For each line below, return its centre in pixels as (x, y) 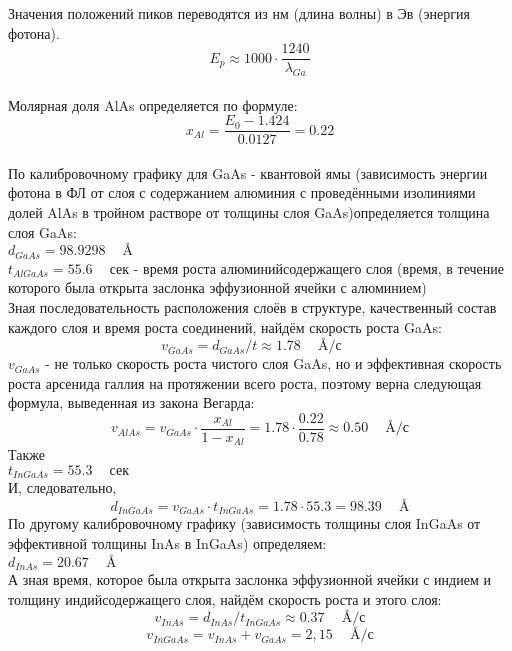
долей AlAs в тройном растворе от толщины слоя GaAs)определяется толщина (249, 212)
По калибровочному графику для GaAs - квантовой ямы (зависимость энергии (248, 172)
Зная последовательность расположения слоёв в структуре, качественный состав (252, 306)
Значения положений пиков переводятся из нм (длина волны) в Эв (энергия (239, 13)
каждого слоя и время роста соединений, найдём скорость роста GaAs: (225, 326)
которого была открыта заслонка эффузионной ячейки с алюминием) (217, 287)
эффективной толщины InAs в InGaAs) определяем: (167, 543)
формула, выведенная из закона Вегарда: (131, 402)
